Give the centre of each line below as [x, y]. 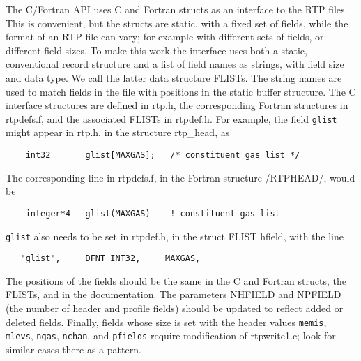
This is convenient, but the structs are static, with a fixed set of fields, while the [177, 23]
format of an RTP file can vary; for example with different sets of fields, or [165, 37]
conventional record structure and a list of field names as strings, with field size [175, 64]
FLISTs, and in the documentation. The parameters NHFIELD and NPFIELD [174, 294]
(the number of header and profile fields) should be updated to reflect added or [175, 308]
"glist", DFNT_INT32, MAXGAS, [110, 259]
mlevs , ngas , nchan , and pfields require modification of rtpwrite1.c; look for [171, 336]
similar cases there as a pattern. [74, 349]
